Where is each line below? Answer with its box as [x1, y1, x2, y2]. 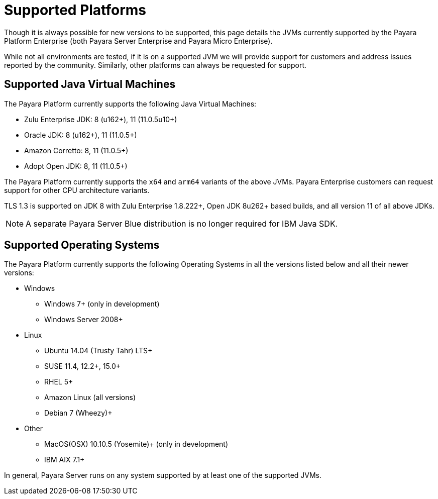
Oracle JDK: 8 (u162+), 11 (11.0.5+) [24, 130, 137, 139]
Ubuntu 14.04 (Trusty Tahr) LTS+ [44, 346, 153, 355]
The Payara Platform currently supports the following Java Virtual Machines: [4, 99, 257, 108]
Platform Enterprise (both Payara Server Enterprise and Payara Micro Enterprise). [4, 36, 273, 45]
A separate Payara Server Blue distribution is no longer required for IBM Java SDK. [26, 218, 338, 229]
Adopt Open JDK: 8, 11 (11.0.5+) [24, 161, 128, 170]
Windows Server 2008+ [44, 315, 123, 324]
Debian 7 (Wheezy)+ [44, 409, 113, 418]
